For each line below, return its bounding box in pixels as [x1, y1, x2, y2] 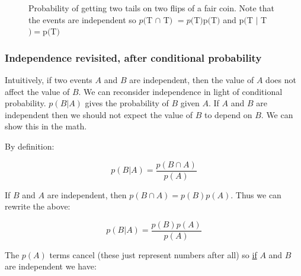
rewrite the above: [5, 200, 71, 212]
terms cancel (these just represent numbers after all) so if [49, 248, 257, 261]
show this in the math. [5, 120, 87, 132]
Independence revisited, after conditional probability [5, 50, 262, 65]
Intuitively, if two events [5, 74, 92, 85]
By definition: [5, 139, 55, 152]
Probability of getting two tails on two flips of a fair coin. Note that [28, 2, 275, 14]
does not [265, 74, 296, 85]
